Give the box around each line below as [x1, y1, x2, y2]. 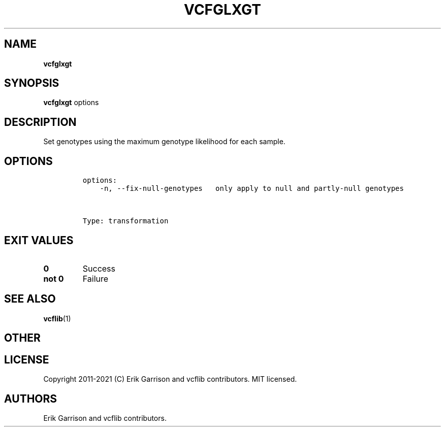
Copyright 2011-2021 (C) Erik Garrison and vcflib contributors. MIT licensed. [43, 375, 297, 384]
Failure [82, 273, 109, 284]
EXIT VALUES [4, 234, 74, 247]
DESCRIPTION [4, 115, 77, 128]
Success [82, 263, 116, 274]
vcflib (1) [43, 314, 71, 323]
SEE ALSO [4, 292, 56, 306]
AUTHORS [4, 392, 57, 405]
